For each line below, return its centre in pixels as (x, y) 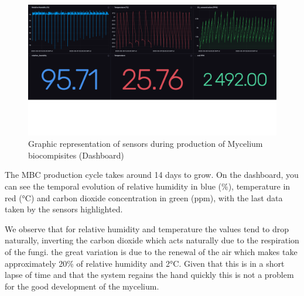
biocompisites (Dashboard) (76, 155)
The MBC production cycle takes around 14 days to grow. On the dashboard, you (152, 175)
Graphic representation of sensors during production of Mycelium (146, 144)
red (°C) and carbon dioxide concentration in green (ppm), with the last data (144, 197)
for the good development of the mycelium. (82, 286)
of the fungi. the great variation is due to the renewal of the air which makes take (151, 251)
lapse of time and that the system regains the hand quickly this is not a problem (149, 275)
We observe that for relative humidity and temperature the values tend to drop (147, 228)
